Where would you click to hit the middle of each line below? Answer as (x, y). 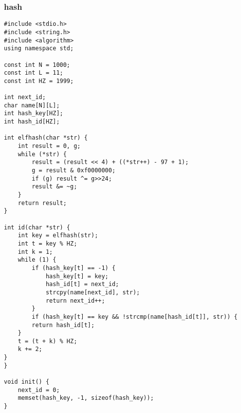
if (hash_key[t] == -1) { (74, 268)
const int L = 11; (34, 73)
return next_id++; (75, 300)
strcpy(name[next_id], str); (93, 292)
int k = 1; (35, 252)
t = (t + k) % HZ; (47, 341)
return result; (42, 203)
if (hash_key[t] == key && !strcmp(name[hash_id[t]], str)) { (135, 317)
